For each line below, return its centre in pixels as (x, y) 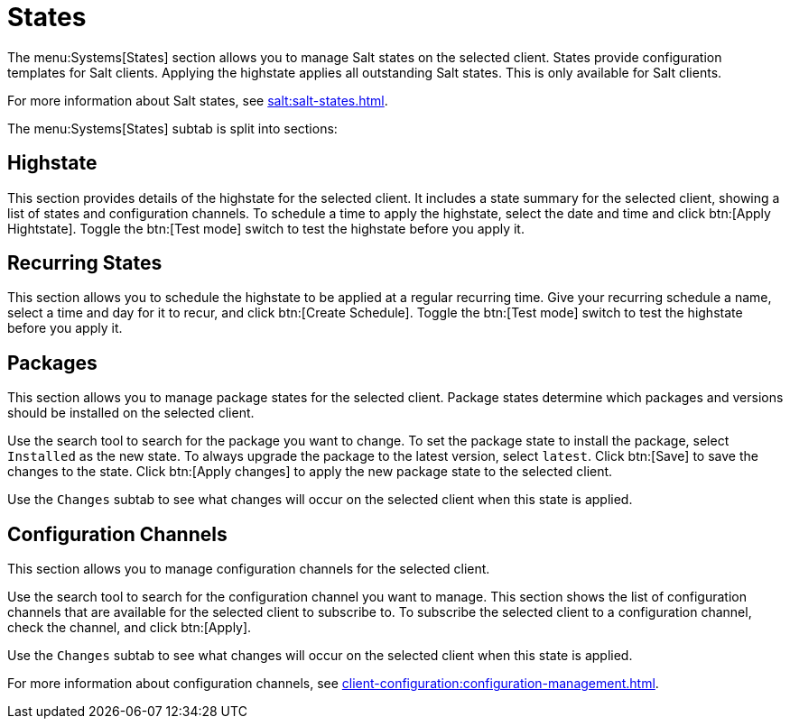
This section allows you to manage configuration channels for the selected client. (249, 569)
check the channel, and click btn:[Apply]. (130, 628)
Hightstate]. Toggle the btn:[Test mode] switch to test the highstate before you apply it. (266, 228)
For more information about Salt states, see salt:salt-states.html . (198, 100)
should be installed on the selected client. (131, 413)
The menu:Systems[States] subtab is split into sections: (172, 128)
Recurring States (85, 263)
